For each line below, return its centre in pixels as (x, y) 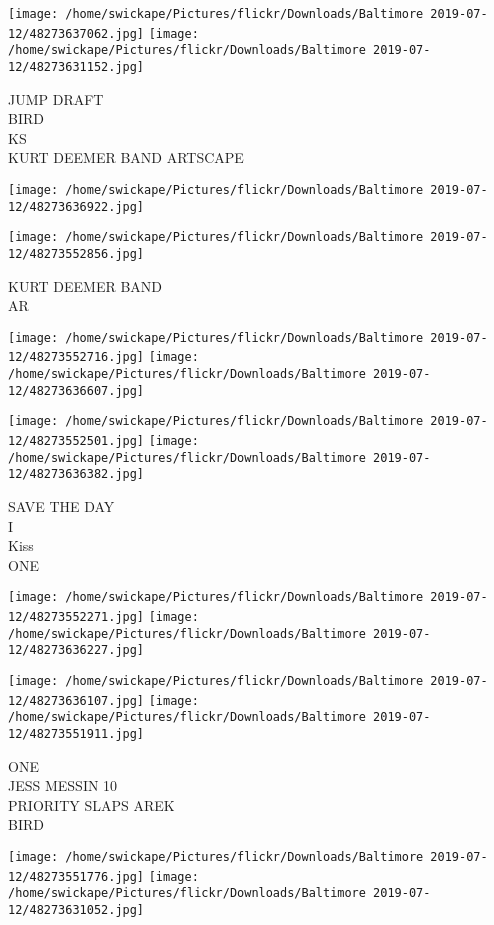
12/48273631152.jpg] (76, 66)
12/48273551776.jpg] (76, 876)
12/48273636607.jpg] (76, 390)
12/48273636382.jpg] (76, 474)
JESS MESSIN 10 (63, 785)
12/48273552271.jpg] (76, 617)
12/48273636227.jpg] (76, 650)
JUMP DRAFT (56, 98)
